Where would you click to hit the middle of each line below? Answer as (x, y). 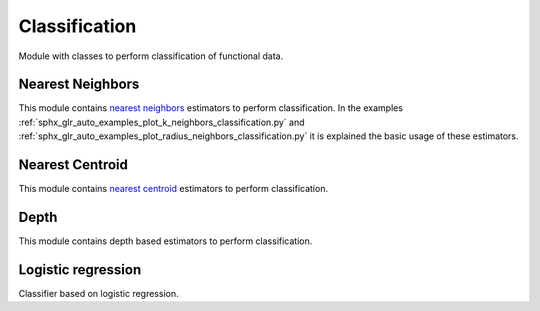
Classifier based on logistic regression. (98, 293)
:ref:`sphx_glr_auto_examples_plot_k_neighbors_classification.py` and (161, 122)
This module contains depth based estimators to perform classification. (165, 241)
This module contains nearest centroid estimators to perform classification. (173, 189)
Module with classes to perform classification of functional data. (151, 56)
